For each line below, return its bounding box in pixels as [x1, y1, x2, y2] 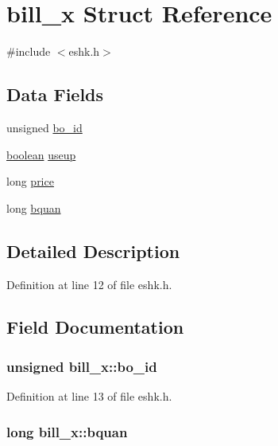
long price [6, 173, 54, 190]
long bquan [6, 199, 61, 216]
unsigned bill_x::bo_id [6, 356, 157, 376]
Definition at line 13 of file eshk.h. [6, 388, 172, 405]
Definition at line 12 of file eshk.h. [6, 276, 172, 292]
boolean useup [6, 146, 76, 162]
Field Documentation [6, 315, 184, 339]
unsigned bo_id [6, 119, 83, 135]
